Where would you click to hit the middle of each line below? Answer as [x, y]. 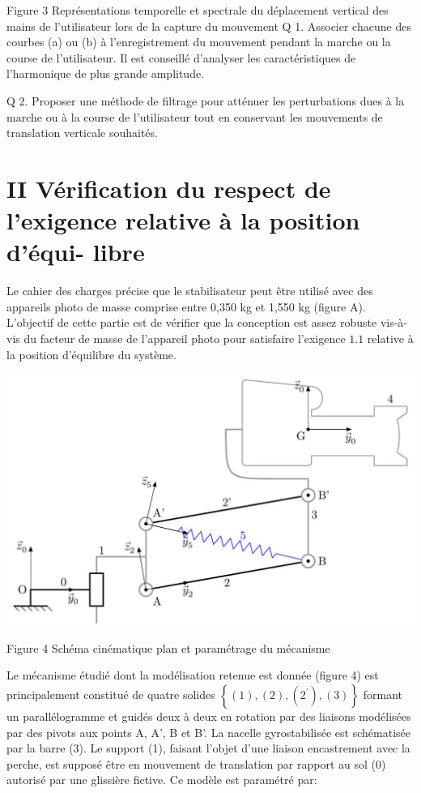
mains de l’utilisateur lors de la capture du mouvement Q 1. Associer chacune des [209, 26]
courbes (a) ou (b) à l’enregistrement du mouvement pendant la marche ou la [199, 42]
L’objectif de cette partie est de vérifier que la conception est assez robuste [192, 322]
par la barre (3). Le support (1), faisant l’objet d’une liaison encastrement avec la [208, 748]
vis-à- [394, 322]
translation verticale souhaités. [82, 133]
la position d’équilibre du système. [91, 354]
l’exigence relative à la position [183, 220]
